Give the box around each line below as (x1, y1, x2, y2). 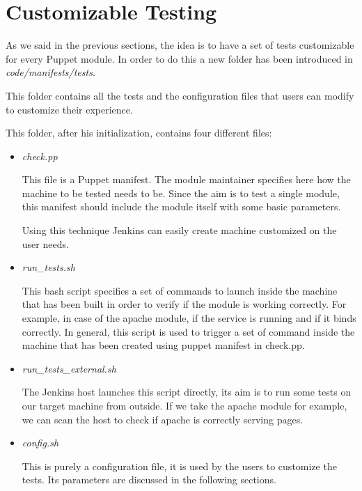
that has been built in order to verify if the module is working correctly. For (22, 297, 347, 311)
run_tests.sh (22, 260, 75, 274)
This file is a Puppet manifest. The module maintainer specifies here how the (22, 172, 351, 187)
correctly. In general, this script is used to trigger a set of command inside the (22, 324, 355, 338)
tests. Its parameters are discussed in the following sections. (22, 472, 276, 487)
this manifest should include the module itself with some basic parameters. (22, 199, 341, 214)
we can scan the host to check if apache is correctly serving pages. (22, 412, 304, 426)
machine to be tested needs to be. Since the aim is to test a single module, (22, 185, 340, 200)
